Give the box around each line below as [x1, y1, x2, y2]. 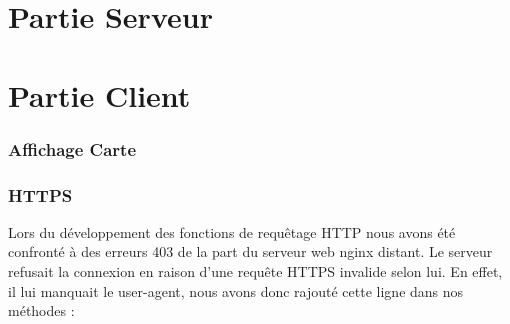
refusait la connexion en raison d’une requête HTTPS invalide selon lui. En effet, [8, 261, 503, 281]
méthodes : [8, 300, 75, 321]
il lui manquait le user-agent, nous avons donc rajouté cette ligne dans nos [8, 280, 464, 301]
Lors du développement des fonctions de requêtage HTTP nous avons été [8, 221, 456, 242]
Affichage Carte [8, 136, 137, 161]
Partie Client [8, 74, 191, 115]
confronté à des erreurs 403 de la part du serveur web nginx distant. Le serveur [8, 241, 493, 262]
